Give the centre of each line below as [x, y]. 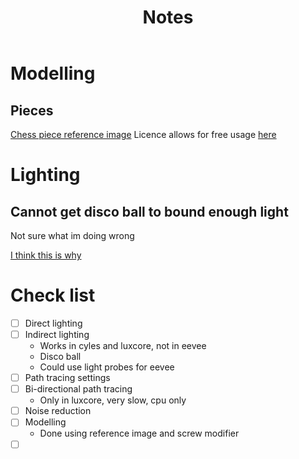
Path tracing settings [67, 378]
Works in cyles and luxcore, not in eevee [123, 346]
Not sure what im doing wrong [72, 235]
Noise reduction [58, 411]
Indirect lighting [57, 334]
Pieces [32, 110]
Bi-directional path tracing [78, 389]
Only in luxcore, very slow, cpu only [113, 400]
